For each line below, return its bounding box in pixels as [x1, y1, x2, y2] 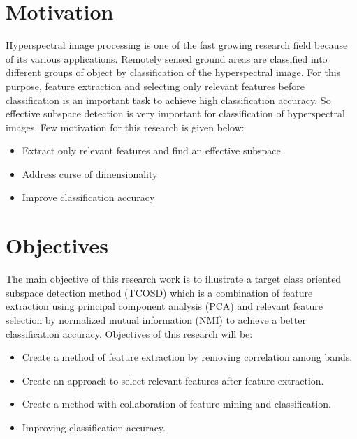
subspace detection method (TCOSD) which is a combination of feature [6, 285, 313, 299]
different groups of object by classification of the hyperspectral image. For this [6, 65, 341, 80]
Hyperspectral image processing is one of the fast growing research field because [6, 38, 348, 52]
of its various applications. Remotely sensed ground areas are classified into [6, 51, 328, 66]
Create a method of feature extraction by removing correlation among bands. [22, 350, 353, 364]
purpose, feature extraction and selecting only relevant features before [6, 78, 305, 93]
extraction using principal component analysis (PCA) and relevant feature [6, 299, 323, 313]
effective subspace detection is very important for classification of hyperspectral [6, 106, 345, 121]
